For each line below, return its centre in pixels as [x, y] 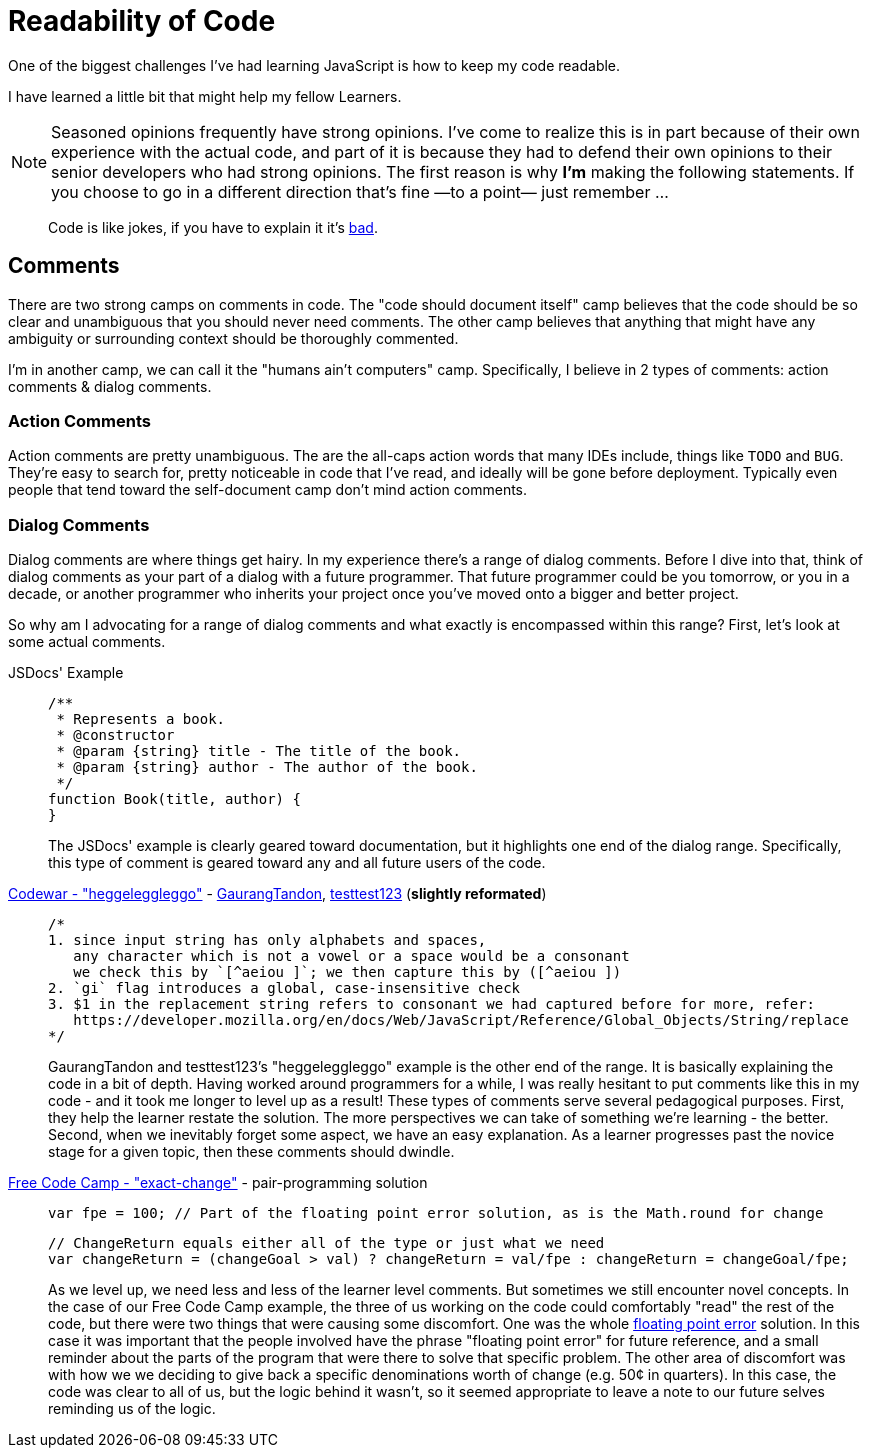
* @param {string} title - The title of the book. [259, 751]
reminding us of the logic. [132, 1409]
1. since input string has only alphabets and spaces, [267, 940]
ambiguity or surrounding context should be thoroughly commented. [233, 338]
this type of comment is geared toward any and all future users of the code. [297, 863]
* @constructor [115, 735]
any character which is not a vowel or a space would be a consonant [351, 956]
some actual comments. [87, 642]
